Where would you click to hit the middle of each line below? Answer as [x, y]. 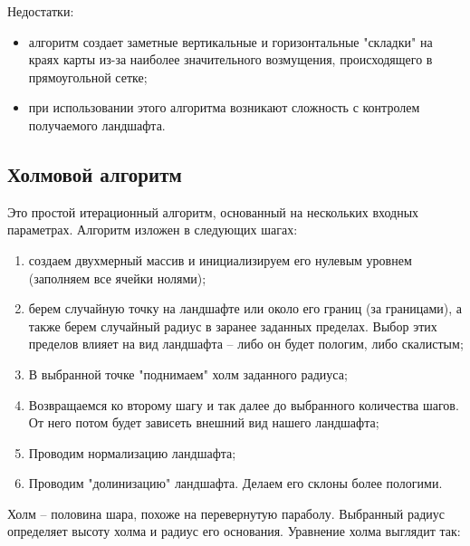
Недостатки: [41, 11]
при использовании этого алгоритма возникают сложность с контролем [224, 107]
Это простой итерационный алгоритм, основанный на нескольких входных [213, 211]
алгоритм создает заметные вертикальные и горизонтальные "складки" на [230, 41]
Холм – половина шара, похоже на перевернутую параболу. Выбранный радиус [226, 513]
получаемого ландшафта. [97, 125]
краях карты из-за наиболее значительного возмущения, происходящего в [230, 59]
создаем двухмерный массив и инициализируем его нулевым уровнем [220, 259]
